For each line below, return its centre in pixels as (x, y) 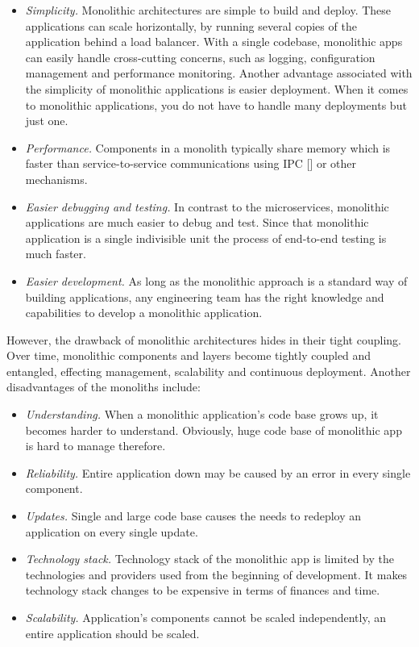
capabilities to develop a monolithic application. (144, 313)
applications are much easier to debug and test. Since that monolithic (197, 222)
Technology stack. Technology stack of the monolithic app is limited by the (210, 559)
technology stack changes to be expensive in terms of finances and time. (203, 590)
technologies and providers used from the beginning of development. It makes (216, 574)
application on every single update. (112, 531)
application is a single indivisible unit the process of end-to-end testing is (206, 238)
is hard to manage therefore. (95, 446)
